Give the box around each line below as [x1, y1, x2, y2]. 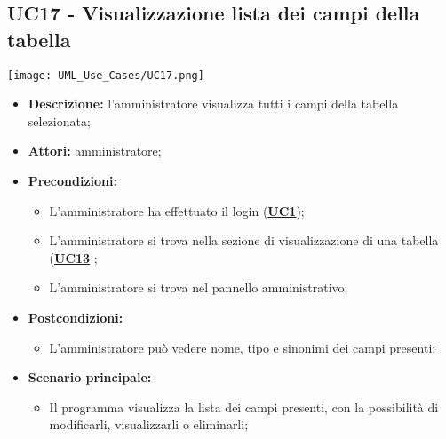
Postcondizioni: [28, 308, 123, 326]
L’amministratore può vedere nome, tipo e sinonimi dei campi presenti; [49, 338, 436, 356]
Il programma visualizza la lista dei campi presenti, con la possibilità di [49, 397, 439, 416]
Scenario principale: [28, 368, 152, 387]
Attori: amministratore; [28, 141, 162, 160]
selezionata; [28, 111, 91, 130]
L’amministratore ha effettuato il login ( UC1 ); [49, 201, 305, 219]
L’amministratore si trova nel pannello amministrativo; [49, 278, 348, 297]
